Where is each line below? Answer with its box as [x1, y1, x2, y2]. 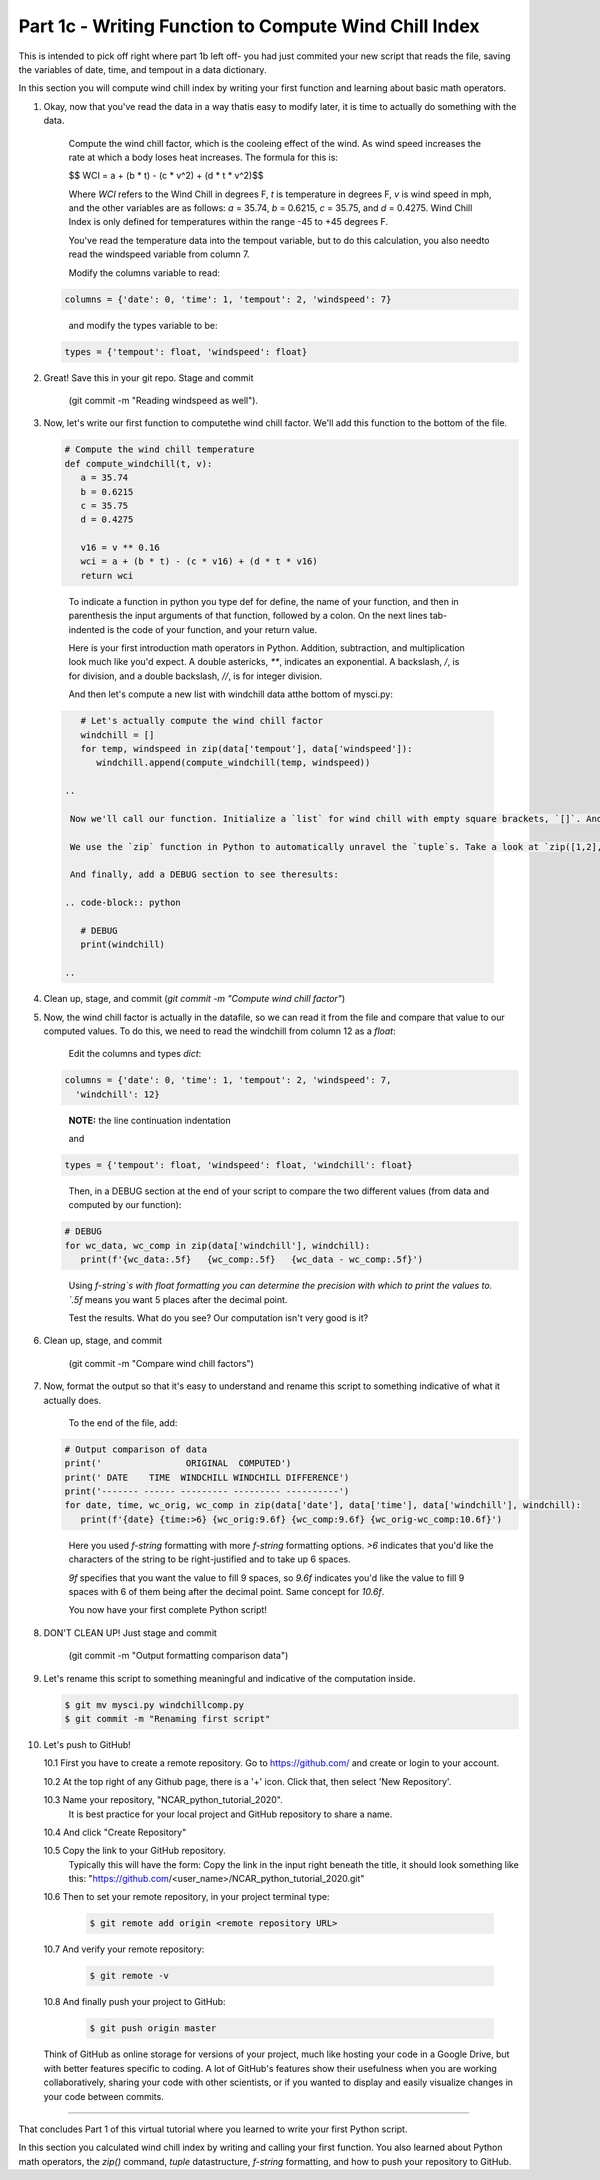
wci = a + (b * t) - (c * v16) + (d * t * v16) [80, 556, 319, 567]
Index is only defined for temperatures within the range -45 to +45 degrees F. [68, 216, 389, 228]
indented [68, 623, 105, 635]
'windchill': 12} [75, 1088, 160, 1100]
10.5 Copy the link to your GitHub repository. [43, 1845, 227, 1857]
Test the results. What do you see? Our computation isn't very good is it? [68, 1311, 369, 1324]
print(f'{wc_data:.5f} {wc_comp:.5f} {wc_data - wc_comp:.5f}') [80, 1254, 424, 1265]
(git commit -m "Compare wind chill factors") [68, 1357, 254, 1369]
